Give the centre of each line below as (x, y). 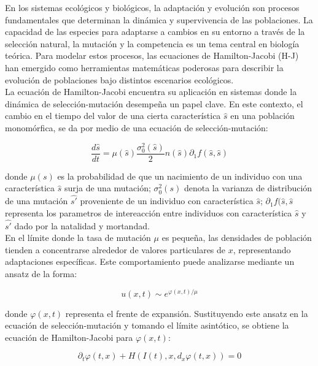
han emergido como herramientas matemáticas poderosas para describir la (144, 67)
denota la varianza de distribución (248, 188)
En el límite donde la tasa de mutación (78, 238)
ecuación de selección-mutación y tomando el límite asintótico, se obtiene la (147, 325)
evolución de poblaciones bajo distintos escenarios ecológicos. (119, 79)
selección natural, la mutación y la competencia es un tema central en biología (152, 43)
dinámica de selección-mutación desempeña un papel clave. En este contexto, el (154, 103)
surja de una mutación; (107, 188)
